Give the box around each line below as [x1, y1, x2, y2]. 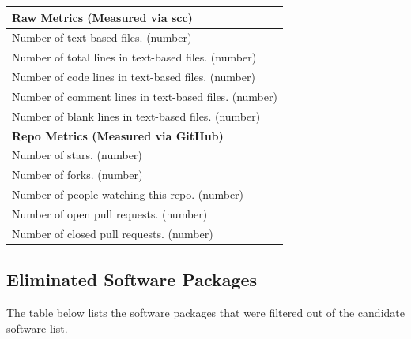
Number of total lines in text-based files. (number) [12, 49, 257, 65]
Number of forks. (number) [12, 166, 143, 183]
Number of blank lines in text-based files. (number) [12, 107, 261, 124]
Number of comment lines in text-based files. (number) [12, 88, 277, 104]
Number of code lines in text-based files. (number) [12, 69, 255, 85]
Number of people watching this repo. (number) [12, 186, 244, 203]
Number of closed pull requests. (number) [12, 225, 213, 241]
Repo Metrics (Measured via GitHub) [12, 127, 224, 143]
